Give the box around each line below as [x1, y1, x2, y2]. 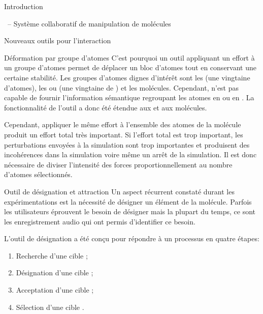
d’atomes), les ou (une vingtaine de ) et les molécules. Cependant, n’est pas [4, 82, 239, 93]
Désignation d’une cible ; [16, 267, 93, 278]
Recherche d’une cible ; [16, 250, 88, 261]
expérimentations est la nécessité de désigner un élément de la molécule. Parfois [4, 196, 252, 207]
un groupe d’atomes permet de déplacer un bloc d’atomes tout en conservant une [4, 62, 256, 73]
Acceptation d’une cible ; [16, 284, 94, 295]
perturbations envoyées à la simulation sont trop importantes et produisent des [4, 139, 250, 150]
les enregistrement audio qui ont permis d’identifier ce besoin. [4, 216, 195, 226]
